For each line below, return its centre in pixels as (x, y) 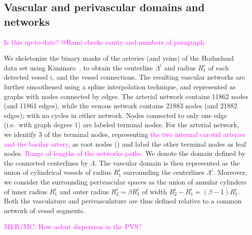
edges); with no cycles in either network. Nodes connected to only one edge (116, 115)
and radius (180, 67)
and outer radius (84, 191)
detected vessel (26, 77)
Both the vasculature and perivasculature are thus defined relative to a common (123, 201)
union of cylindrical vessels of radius (58, 172)
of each (218, 67)
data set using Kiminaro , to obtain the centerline (79, 67)
